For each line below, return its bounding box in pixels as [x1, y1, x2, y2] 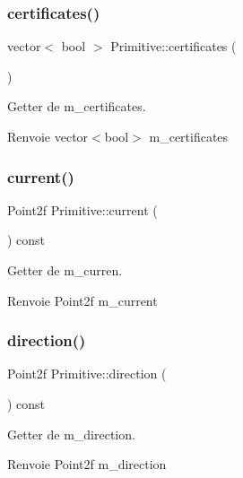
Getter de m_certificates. [7, 97, 146, 116]
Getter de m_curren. [7, 261, 123, 279]
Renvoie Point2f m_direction [7, 455, 167, 474]
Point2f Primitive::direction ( [7, 364, 167, 383]
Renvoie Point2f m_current [7, 291, 158, 309]
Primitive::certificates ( [110, 37, 237, 56]
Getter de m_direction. [7, 424, 135, 443]
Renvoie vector [7, 127, 89, 145]
